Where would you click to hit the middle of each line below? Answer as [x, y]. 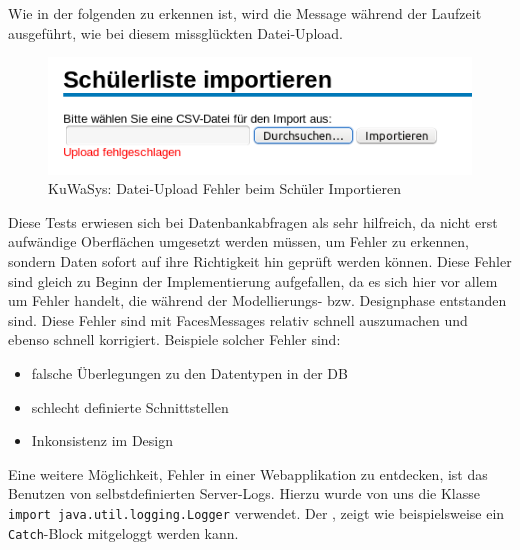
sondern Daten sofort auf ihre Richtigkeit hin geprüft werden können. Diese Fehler [260, 260]
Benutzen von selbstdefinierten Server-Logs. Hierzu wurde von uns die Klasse [244, 493]
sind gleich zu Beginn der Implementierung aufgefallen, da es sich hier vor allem [253, 280]
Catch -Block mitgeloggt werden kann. [123, 532]
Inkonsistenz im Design [102, 440]
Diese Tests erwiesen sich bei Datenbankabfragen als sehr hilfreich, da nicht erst [253, 221]
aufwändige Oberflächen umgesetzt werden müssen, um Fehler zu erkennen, [239, 241]
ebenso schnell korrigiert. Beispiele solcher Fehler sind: [174, 339]
